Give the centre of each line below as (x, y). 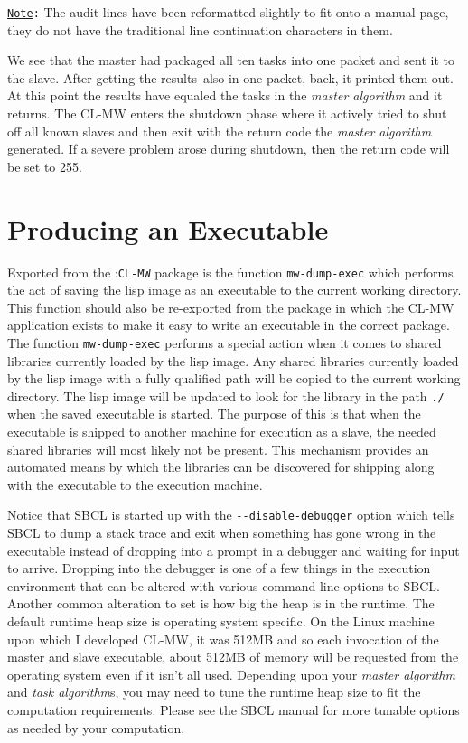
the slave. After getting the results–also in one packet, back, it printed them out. (230, 77)
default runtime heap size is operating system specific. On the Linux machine (221, 621)
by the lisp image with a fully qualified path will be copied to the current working (234, 378)
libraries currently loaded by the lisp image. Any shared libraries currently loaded (233, 360)
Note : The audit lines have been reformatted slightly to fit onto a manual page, (228, 12)
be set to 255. (45, 166)
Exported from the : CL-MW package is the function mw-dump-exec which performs (230, 272)
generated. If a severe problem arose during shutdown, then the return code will (229, 149)
